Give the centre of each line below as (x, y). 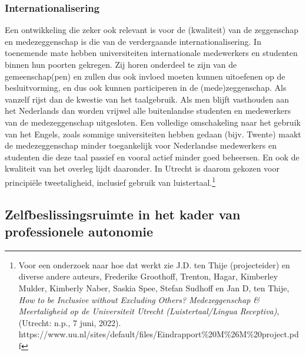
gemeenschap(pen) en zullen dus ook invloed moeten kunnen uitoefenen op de (145, 76)
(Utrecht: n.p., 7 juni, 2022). (70, 322)
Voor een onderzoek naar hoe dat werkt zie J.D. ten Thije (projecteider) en (154, 264)
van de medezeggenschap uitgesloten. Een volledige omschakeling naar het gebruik (153, 122)
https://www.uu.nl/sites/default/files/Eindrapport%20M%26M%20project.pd (159, 334)
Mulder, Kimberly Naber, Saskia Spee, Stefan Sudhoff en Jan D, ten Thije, (154, 287)
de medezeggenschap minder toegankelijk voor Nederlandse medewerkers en (141, 145)
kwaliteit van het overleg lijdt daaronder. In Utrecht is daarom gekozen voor (142, 168)
